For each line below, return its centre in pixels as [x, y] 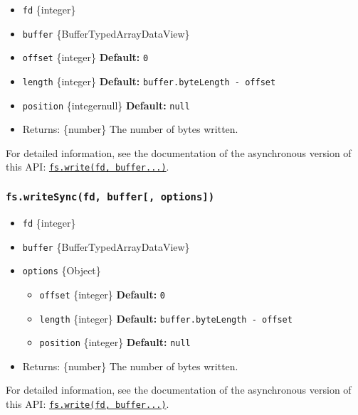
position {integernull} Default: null [106, 105]
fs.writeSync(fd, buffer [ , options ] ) [110, 197]
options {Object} [62, 270]
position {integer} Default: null [115, 342]
